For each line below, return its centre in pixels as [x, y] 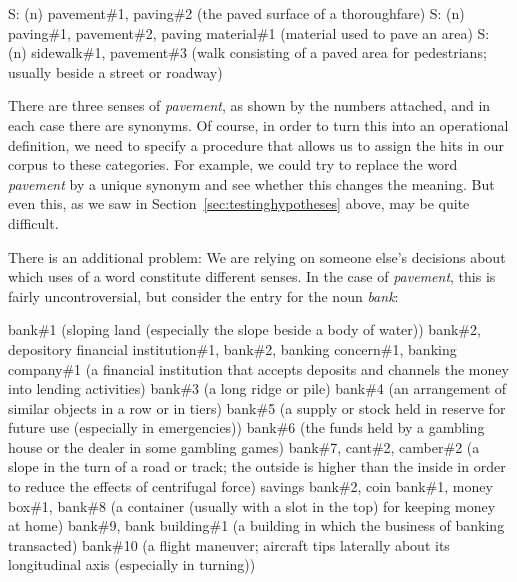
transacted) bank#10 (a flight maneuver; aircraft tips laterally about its [229, 544]
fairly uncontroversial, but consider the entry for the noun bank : [203, 295]
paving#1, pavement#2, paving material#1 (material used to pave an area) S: [249, 32]
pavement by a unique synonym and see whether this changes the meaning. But [251, 183]
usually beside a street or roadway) [115, 71]
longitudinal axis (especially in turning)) [132, 564]
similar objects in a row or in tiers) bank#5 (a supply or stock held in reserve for [257, 407]
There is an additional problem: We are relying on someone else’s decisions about [257, 256]
